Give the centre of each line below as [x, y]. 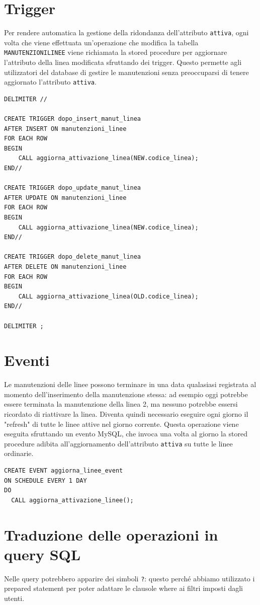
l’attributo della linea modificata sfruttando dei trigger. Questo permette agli [123, 62]
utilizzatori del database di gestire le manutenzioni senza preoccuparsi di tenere [126, 72]
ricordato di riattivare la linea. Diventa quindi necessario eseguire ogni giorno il [126, 414]
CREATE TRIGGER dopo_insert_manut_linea [73, 119]
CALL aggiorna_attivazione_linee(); [72, 500]
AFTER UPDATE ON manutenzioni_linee [65, 198]
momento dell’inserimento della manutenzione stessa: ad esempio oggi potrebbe [126, 394]
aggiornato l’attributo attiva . [50, 82]
